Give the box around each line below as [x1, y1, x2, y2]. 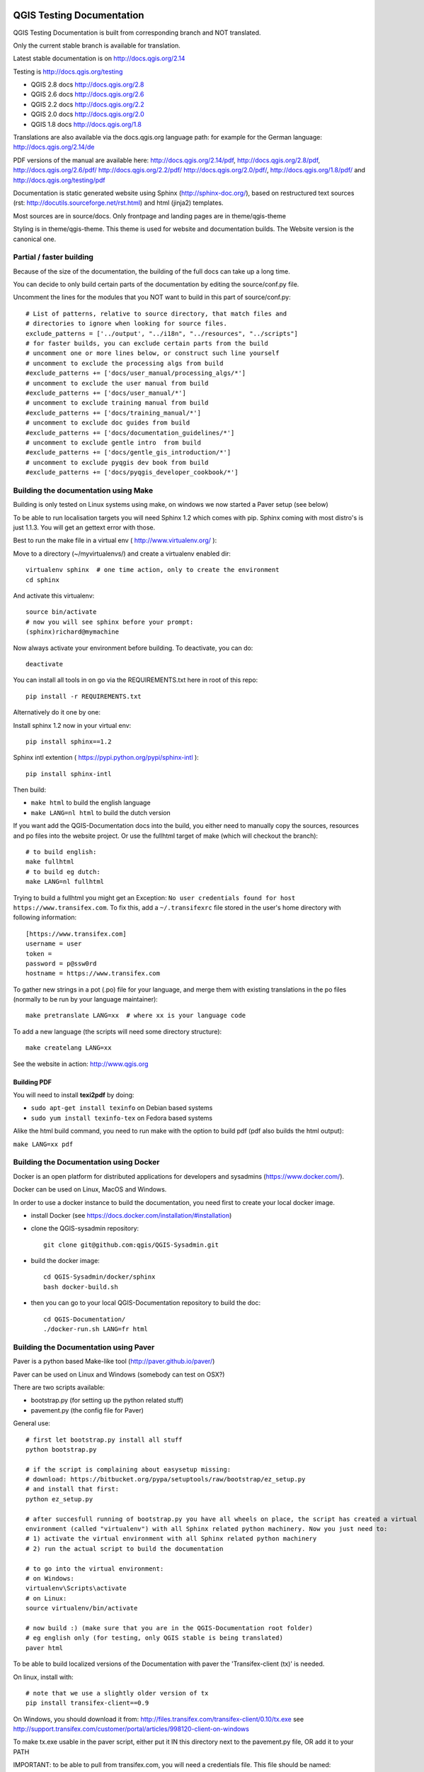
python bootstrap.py [25, 1445, 97, 1453]
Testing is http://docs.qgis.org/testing [13, 67, 123, 76]
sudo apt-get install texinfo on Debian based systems [30, 1104, 213, 1112]
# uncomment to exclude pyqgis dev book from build [25, 458, 209, 466]
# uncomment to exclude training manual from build [25, 399, 209, 407]
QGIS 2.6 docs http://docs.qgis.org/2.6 [30, 90, 144, 99]
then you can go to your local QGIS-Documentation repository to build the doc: [30, 1299, 261, 1307]
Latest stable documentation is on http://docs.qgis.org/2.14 [13, 54, 185, 63]
